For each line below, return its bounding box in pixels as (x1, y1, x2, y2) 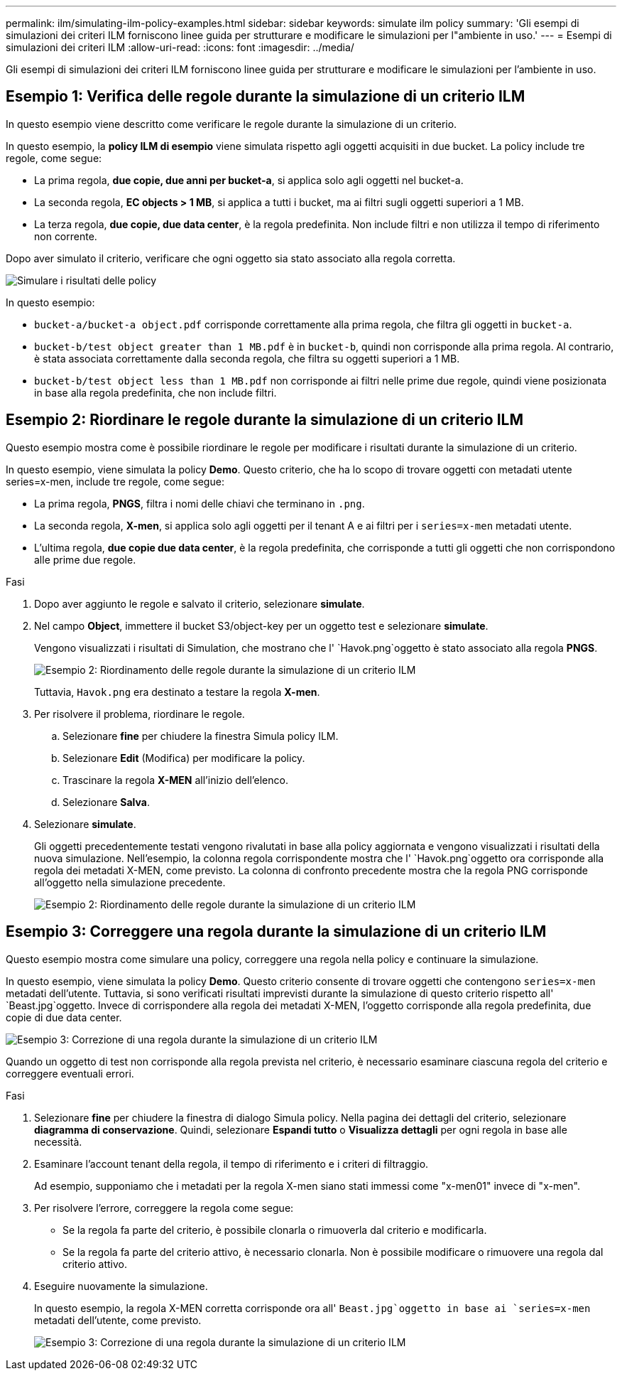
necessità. (34, 1135, 82, 1148)
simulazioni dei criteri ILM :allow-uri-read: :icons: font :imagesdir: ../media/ (6, 41, 354, 53)
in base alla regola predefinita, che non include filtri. (34, 386, 277, 399)
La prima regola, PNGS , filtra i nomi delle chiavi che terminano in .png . (34, 497, 365, 510)
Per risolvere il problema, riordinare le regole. (34, 707, 245, 720)
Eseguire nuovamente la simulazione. (34, 1279, 208, 1292)
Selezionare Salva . (62, 795, 150, 808)
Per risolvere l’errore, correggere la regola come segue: (34, 1201, 294, 1214)
